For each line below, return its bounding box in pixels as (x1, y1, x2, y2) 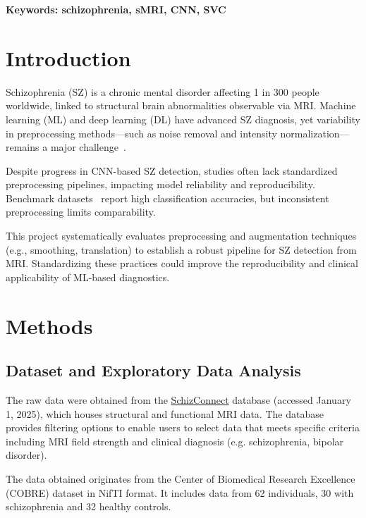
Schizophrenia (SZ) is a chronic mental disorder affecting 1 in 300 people (6, 84, 319, 99)
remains (6, 140, 39, 154)
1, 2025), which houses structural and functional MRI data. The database (6, 406, 324, 421)
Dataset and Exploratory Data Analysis (6, 359, 301, 381)
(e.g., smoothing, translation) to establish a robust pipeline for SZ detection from (6, 242, 357, 257)
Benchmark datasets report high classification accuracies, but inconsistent (6, 190, 329, 205)
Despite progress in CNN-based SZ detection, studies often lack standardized (6, 163, 338, 178)
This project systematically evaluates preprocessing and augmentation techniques (6, 228, 357, 243)
